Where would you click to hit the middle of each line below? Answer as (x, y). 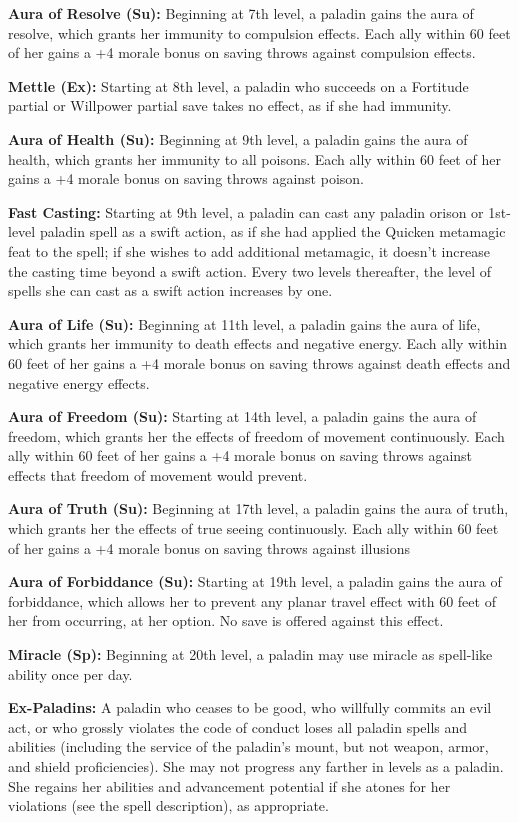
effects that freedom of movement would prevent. (158, 474)
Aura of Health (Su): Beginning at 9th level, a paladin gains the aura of (238, 138)
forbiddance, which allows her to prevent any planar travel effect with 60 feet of (252, 600)
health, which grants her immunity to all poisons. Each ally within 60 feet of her (254, 158)
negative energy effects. (79, 382)
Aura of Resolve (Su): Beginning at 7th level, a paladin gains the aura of (241, 13)
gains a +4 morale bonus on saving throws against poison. (186, 178)
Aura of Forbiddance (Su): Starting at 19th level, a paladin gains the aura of (255, 581)
